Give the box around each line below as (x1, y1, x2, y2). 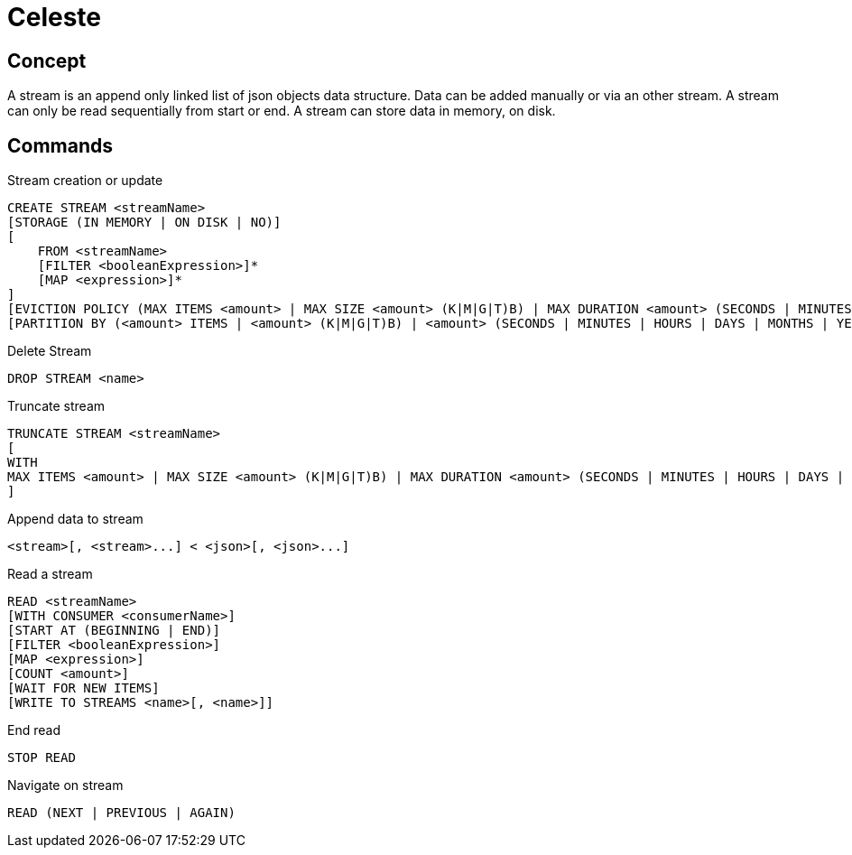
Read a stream (7, 566, 93, 582)
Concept (7, 49, 87, 72)
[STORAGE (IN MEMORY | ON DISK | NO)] (7, 215, 282, 230)
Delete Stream (7, 343, 92, 359)
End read (7, 722, 60, 739)
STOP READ (7, 750, 76, 766)
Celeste (7, 2, 102, 33)
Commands (7, 134, 114, 157)
